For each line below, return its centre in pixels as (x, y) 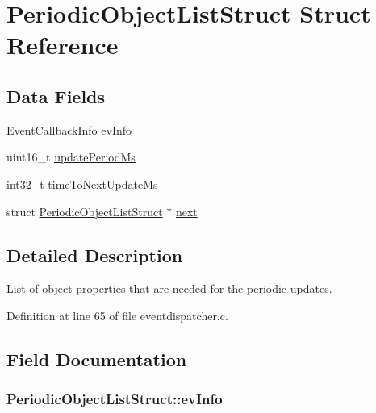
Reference (63, 45)
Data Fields (56, 96)
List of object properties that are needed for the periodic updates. (169, 288)
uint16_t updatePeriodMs (71, 157)
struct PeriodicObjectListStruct (85, 211)
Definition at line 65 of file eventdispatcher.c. (117, 315)
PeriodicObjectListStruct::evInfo (115, 399)
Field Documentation (97, 359)
